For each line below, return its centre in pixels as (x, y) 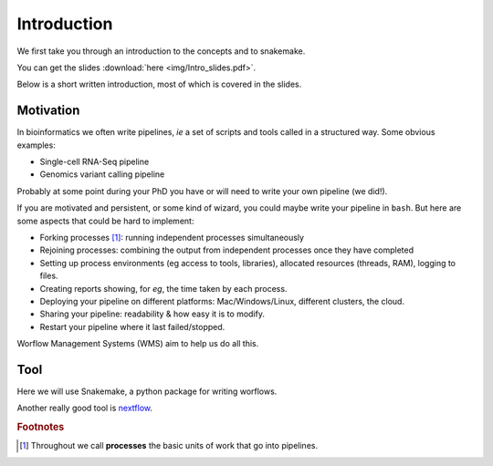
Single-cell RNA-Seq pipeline (94, 162)
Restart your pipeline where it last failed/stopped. (132, 326)
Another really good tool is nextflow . (85, 408)
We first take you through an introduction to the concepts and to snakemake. (161, 51)
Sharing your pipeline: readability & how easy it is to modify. (152, 314)
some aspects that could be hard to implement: (105, 221)
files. (49, 276)
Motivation (48, 111)
